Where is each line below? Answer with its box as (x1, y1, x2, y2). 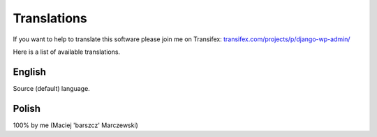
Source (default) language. (13, 84, 90, 92)
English (13, 66, 47, 78)
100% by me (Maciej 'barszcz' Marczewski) (13, 121, 139, 129)
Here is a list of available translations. (13, 48, 121, 56)
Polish (13, 102, 41, 115)
